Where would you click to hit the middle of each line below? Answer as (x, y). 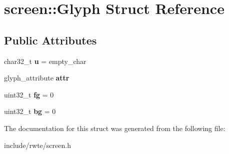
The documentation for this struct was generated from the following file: (115, 128)
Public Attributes (50, 40)
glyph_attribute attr (37, 78)
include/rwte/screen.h (37, 145)
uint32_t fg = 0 (29, 94)
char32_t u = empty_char (45, 61)
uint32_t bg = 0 (30, 111)
